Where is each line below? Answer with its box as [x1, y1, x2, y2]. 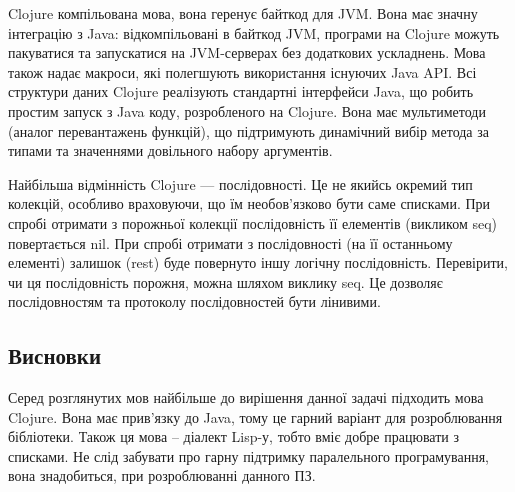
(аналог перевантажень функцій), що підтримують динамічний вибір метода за [8, 120, 489, 141]
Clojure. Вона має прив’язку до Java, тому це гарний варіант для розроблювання [8, 406, 503, 427]
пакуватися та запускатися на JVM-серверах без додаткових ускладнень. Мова [8, 42, 486, 63]
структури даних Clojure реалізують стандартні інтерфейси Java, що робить [8, 81, 474, 102]
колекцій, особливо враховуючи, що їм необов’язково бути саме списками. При [8, 193, 491, 214]
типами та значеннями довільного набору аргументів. [8, 140, 333, 161]
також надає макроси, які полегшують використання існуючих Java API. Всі [8, 61, 477, 82]
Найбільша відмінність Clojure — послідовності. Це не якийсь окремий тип [8, 173, 473, 194]
